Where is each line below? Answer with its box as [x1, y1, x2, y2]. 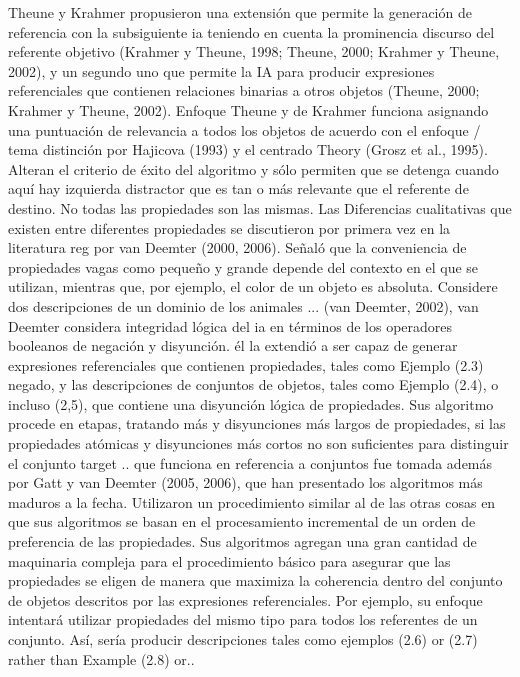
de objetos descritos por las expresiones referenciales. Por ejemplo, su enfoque [8, 589, 483, 610]
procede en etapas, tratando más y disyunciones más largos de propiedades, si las [8, 413, 506, 434]
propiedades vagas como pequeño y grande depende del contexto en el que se [8, 256, 479, 277]
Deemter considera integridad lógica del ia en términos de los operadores [8, 315, 453, 336]
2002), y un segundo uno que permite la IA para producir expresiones [8, 60, 435, 81]
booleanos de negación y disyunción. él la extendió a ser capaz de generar [8, 335, 458, 356]
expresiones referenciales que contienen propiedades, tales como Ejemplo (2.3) [8, 354, 484, 375]
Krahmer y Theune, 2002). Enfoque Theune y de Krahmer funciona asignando [8, 99, 489, 120]
